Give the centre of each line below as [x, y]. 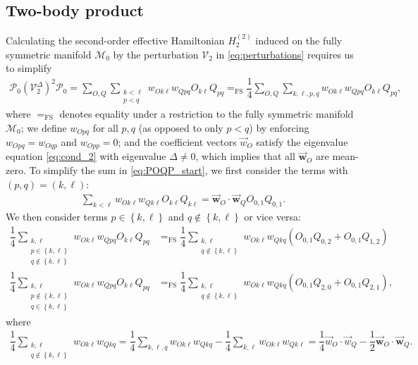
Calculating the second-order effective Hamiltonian [115, 41]
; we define [44, 127]
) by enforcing [279, 127]
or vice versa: [273, 217]
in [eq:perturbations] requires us [285, 54]
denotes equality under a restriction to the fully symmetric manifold [207, 113]
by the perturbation [156, 54]
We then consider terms [57, 217]
